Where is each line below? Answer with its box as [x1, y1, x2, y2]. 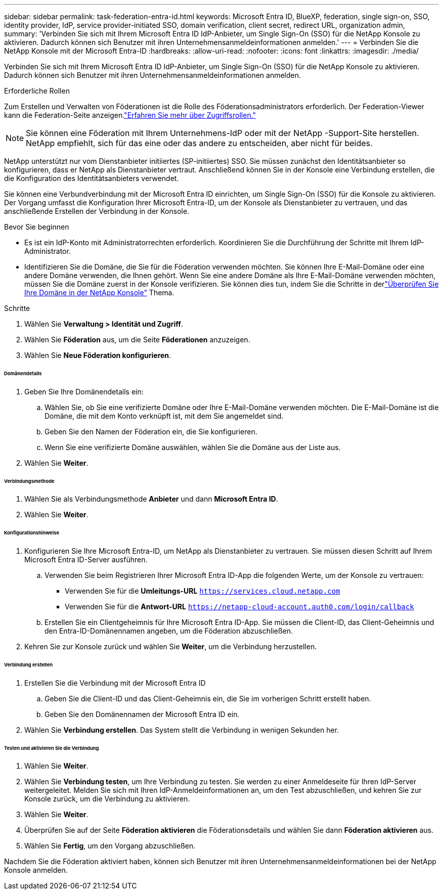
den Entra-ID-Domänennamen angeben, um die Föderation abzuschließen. [45, 627, 293, 636]
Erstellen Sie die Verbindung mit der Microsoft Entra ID [24, 678, 206, 687]
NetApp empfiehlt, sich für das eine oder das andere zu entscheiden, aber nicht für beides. [26, 138, 373, 148]
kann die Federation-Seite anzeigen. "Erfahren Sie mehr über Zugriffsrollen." [4, 111, 256, 119]
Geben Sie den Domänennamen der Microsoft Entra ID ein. [45, 709, 240, 719]
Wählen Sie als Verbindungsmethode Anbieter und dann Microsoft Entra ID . [24, 495, 278, 504]
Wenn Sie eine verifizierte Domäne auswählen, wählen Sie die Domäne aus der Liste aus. [45, 442, 341, 452]
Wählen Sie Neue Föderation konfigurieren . [24, 351, 171, 360]
